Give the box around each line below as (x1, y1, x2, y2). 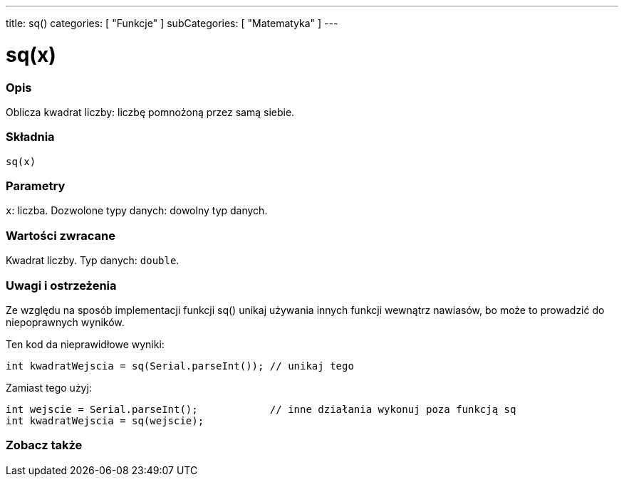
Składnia (6, 130, 55, 145)
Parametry (6, 179, 66, 193)
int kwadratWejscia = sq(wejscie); (6, 414, 204, 426)
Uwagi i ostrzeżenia (6, 278, 117, 293)
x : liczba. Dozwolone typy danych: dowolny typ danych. (6, 204, 268, 217)
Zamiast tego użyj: (6, 381, 92, 394)
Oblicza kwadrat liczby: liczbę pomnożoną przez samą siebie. (6, 105, 295, 118)
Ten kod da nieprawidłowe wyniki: (6, 337, 165, 350)
